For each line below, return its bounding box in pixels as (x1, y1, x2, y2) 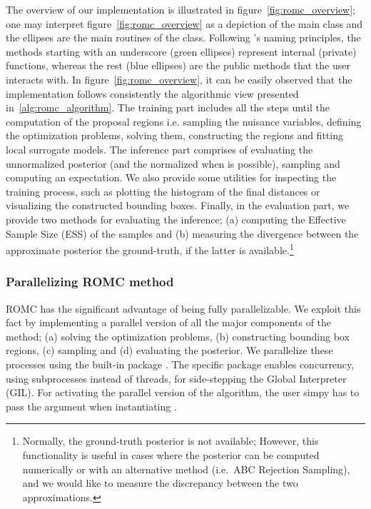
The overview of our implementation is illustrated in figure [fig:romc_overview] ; (6, 2, 356, 16)
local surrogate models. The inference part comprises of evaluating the (6, 141, 313, 156)
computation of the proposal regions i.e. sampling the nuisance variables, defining (6, 114, 362, 128)
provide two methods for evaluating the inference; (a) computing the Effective (6, 211, 346, 226)
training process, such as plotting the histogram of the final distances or (6, 183, 320, 198)
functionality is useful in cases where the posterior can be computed (22, 447, 320, 462)
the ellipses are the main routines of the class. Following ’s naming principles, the (6, 30, 361, 45)
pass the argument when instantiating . (6, 398, 177, 413)
